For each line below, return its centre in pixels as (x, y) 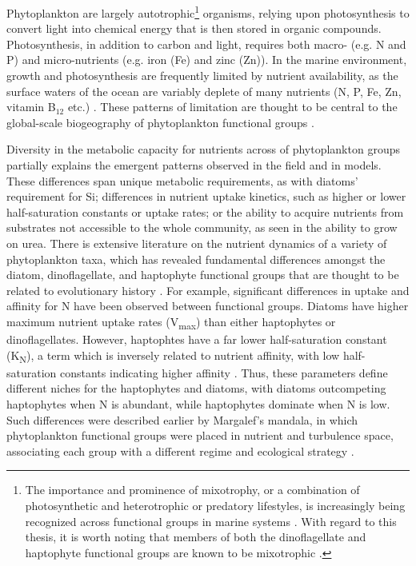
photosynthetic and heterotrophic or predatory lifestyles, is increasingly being (215, 505)
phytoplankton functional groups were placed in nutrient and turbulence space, (200, 435)
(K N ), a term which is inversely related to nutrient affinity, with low (173, 356)
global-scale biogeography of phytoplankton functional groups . (160, 122)
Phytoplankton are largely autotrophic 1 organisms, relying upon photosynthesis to (208, 12)
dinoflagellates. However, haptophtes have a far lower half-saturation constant (197, 339)
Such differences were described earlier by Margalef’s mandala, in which (182, 419)
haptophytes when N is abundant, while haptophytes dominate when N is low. (198, 403)
